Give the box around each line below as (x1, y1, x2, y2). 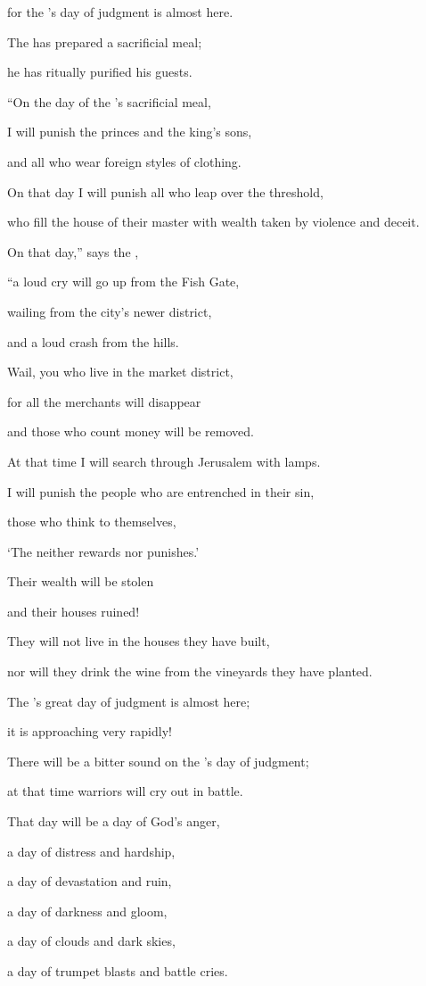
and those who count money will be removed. (7, 422, 254, 441)
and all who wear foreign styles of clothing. (7, 152, 242, 170)
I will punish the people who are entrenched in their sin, (7, 482, 315, 501)
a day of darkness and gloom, (7, 901, 168, 920)
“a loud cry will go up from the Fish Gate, (7, 272, 240, 291)
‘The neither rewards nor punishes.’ (7, 542, 200, 560)
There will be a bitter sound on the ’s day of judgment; (7, 751, 309, 770)
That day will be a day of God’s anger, (7, 812, 220, 831)
